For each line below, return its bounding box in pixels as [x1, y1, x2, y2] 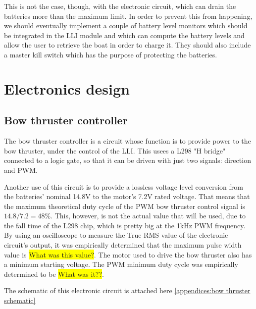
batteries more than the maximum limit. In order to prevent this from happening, [4, 10, 253, 21]
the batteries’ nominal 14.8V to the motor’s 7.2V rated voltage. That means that [4, 191, 250, 202]
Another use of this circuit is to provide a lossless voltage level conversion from [4, 181, 243, 192]
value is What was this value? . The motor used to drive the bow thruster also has [4, 249, 252, 259]
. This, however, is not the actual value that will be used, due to [51, 210, 246, 221]
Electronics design [4, 78, 130, 99]
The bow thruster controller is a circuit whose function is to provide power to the [4, 136, 251, 146]
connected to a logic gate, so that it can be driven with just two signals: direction [4, 155, 251, 165]
